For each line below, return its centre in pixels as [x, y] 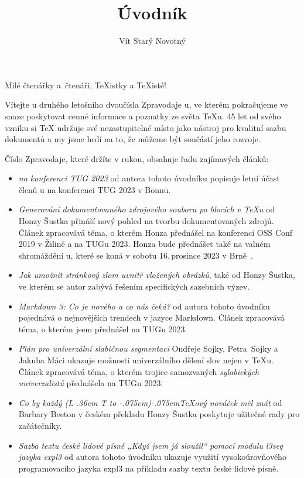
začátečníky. [40, 425]
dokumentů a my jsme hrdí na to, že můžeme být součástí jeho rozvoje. [133, 139]
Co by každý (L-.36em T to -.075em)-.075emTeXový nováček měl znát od [150, 402]
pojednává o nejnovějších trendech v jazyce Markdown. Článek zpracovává [151, 317]
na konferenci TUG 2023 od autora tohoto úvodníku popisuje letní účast [149, 178]
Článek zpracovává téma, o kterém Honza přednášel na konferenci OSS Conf [156, 232]
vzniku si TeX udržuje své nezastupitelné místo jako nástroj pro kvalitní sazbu [146, 127]
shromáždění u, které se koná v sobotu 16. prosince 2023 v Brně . [136, 255]
